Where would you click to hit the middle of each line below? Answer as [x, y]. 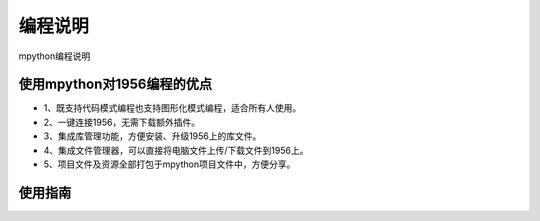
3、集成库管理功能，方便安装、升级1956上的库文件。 [152, 136]
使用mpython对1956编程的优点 [115, 84]
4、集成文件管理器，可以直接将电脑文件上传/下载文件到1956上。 [176, 150]
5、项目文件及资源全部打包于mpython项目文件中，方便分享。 [169, 164]
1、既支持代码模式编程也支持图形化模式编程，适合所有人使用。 [172, 108]
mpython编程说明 [54, 56]
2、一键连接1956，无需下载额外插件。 [121, 122]
